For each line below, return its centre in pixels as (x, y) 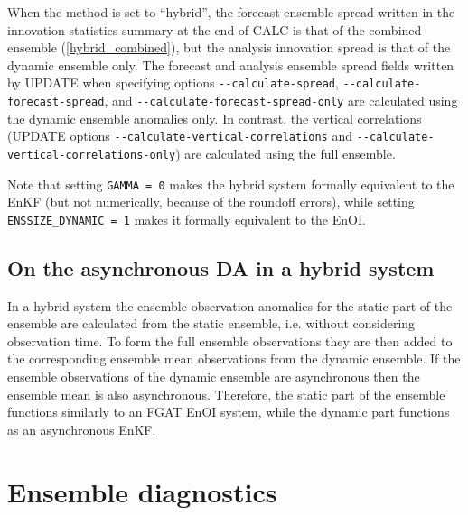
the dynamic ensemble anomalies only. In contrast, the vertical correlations (215, 118)
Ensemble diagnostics (142, 491)
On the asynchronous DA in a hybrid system (221, 267)
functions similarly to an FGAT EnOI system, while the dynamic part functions (229, 412)
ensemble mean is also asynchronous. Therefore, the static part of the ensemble (226, 394)
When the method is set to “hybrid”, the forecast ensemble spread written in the (231, 12)
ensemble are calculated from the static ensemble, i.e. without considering (211, 323)
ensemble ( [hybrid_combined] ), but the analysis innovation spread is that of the (229, 47)
